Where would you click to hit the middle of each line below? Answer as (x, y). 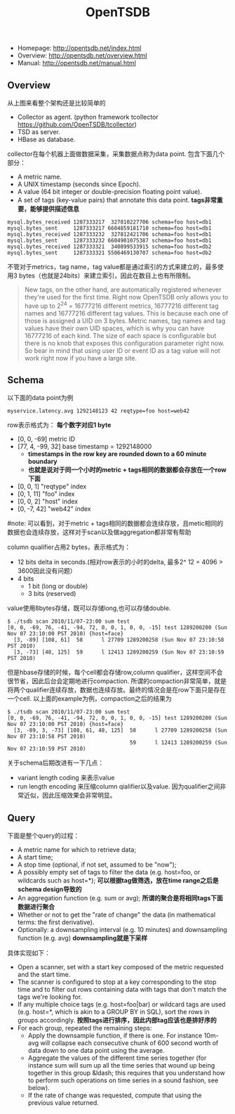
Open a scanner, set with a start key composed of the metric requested (120, 967)
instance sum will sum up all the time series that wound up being (121, 1066)
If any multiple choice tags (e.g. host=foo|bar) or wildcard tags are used (121, 1004)
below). (39, 1088)
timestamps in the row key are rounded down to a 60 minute (117, 454)
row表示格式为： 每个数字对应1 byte (59, 425)
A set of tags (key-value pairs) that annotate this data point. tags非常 (117, 200)
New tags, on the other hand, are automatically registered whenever (123, 290)
